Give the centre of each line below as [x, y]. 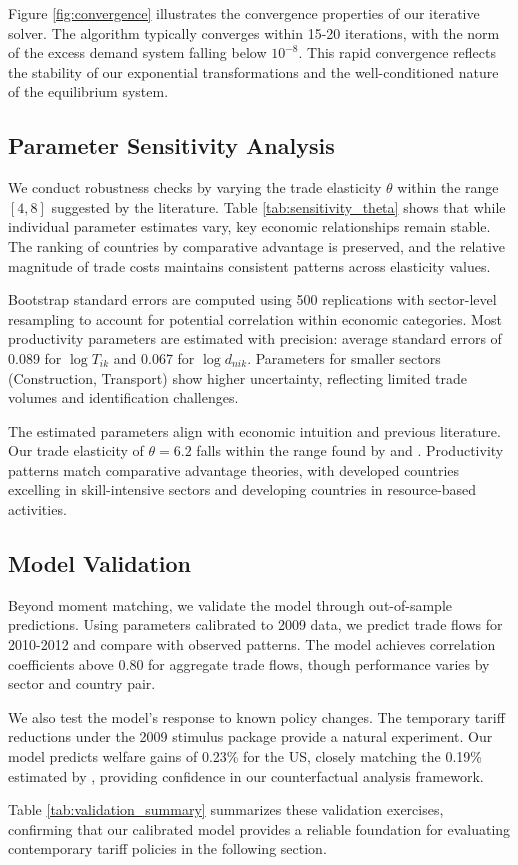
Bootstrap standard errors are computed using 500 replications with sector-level [252, 299]
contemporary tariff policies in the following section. [167, 848]
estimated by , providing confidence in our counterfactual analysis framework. [246, 775]
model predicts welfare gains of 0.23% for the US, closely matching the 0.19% [245, 756]
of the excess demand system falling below [137, 52]
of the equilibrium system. [88, 91]
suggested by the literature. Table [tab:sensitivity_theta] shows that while [278, 206]
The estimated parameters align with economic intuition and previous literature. [254, 430]
